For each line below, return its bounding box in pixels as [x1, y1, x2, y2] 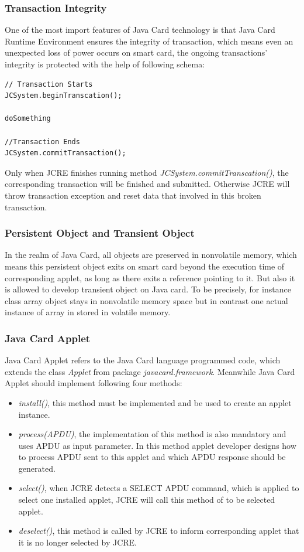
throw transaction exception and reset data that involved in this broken [5, 189, 261, 201]
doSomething [5, 114, 51, 123]
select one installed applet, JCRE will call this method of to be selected [18, 493, 275, 506]
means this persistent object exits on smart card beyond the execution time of [5, 260, 285, 272]
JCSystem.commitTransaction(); [5, 149, 126, 158]
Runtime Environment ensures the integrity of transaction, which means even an [5, 35, 293, 47]
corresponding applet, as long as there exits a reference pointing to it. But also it [5, 271, 295, 284]
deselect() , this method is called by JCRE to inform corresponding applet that [18, 524, 299, 537]
